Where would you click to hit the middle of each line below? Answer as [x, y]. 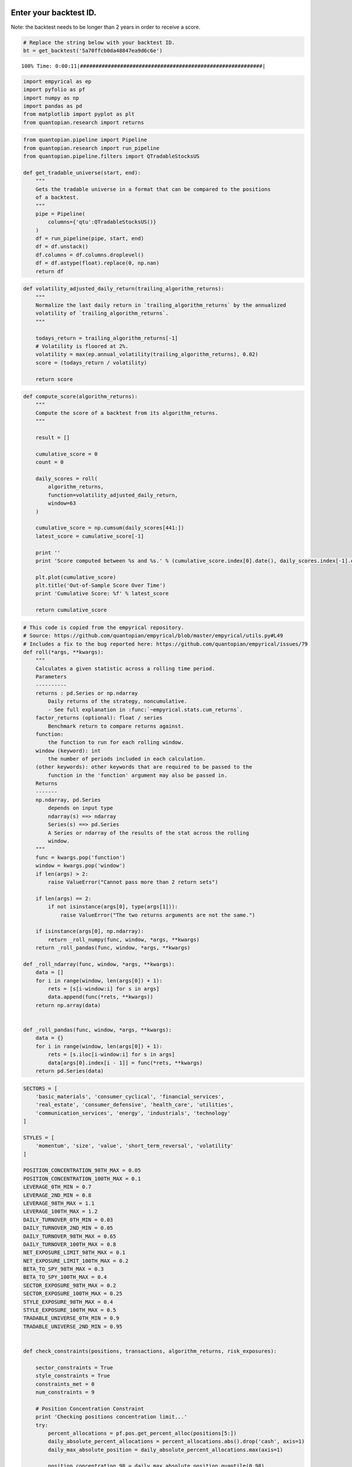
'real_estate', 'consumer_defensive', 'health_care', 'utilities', [135, 1105]
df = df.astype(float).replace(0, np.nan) [97, 263]
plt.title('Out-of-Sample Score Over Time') [101, 586]
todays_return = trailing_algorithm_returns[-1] [107, 338]
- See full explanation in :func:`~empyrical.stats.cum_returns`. [145, 709]
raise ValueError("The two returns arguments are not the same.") [158, 915]
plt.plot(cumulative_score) [76, 577]
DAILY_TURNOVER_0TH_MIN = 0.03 [68, 1220]
